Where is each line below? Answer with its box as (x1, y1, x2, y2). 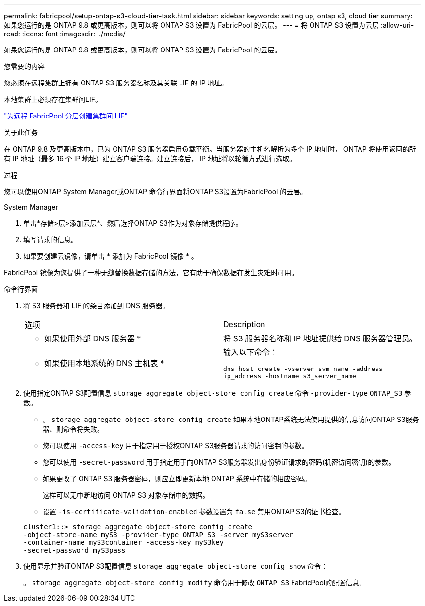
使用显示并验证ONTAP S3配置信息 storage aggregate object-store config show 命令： (23, 562, 328, 570)
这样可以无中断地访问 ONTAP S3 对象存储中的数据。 (43, 491, 210, 499)
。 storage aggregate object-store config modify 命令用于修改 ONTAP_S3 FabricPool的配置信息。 (23, 578, 366, 587)
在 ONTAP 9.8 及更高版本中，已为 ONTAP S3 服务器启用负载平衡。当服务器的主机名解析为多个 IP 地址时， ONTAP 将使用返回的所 (4, 145, 416, 153)
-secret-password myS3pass (23, 546, 126, 554)
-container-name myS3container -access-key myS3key (23, 539, 224, 546)
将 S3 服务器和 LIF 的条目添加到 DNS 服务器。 (23, 302, 169, 310)
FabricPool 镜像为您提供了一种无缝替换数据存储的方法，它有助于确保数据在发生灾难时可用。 (4, 269, 298, 277)
